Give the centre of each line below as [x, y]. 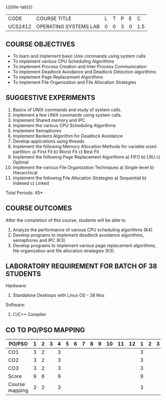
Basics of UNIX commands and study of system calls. [67, 110]
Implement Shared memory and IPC [49, 120]
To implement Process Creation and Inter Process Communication [80, 66]
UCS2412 [20, 27]
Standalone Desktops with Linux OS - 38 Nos [59, 295]
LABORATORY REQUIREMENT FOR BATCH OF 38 [81, 266]
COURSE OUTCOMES [39, 208]
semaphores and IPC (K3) [39, 240]
